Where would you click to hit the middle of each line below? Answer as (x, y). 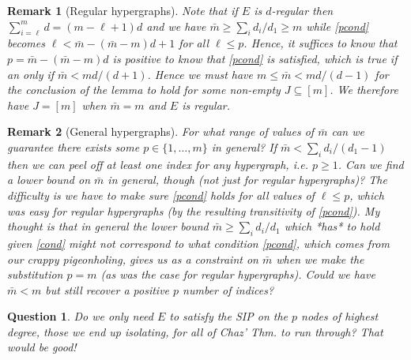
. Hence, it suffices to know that (321, 43)
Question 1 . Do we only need (80, 316)
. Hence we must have (200, 74)
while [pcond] (337, 26)
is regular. (206, 105)
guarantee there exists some (74, 146)
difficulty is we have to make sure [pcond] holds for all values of (161, 195)
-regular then (302, 10)
